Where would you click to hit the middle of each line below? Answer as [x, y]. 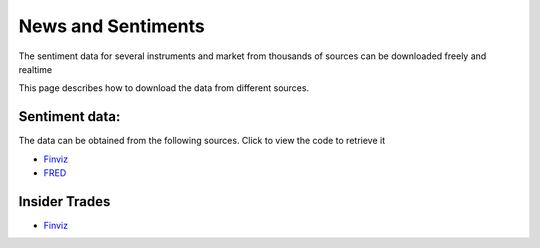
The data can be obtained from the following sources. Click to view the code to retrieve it [202, 141]
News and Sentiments [111, 26]
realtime [35, 69]
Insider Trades [64, 201]
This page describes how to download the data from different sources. [164, 88]
